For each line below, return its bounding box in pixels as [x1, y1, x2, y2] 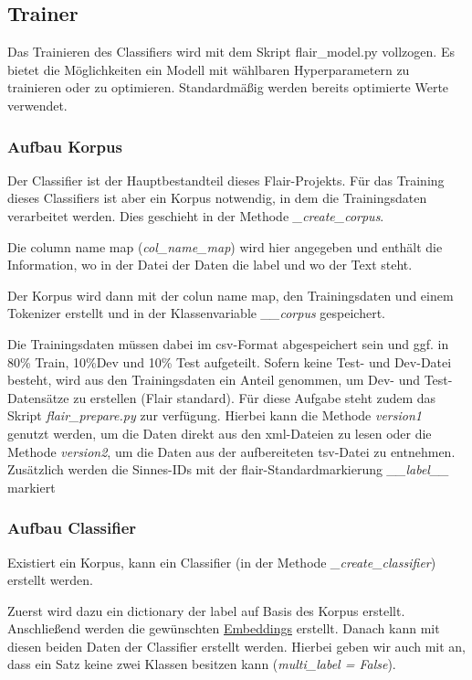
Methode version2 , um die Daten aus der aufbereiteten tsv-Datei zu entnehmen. [7, 441, 456, 461]
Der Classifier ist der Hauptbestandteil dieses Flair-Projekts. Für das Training [7, 170, 445, 189]
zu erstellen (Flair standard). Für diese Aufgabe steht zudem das [73, 388, 436, 407]
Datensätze [7, 388, 69, 407]
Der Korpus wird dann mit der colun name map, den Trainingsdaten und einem [7, 285, 454, 304]
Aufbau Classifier [7, 516, 137, 539]
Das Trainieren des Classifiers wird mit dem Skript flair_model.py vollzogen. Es [7, 42, 455, 61]
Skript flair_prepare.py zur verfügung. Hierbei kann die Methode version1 [7, 406, 422, 425]
